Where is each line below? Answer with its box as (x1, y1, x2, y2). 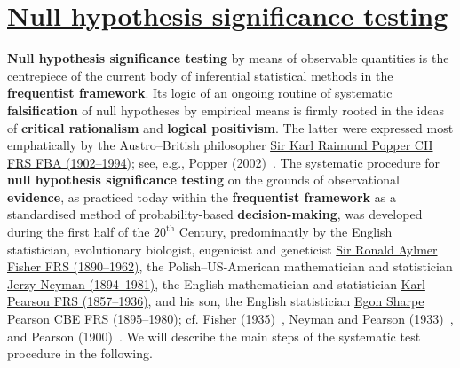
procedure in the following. (7, 344, 153, 363)
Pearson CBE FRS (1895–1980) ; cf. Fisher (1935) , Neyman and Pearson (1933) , (7, 309, 454, 328)
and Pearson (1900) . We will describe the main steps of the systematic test (7, 326, 421, 345)
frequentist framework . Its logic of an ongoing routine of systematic (7, 83, 393, 102)
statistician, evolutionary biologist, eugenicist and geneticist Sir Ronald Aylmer (7, 239, 438, 258)
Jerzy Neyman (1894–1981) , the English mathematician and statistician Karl (7, 274, 425, 293)
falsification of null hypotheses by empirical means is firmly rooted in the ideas (7, 100, 445, 119)
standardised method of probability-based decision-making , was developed (7, 205, 423, 223)
